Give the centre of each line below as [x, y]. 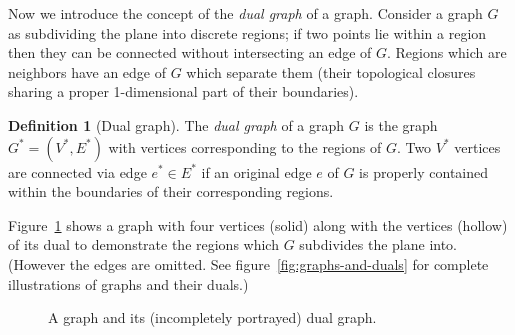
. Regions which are [447, 52]
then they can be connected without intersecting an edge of [190, 52]
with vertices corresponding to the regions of [245, 146]
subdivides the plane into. [378, 244]
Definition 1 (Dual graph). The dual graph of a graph [176, 124]
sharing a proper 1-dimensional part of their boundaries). [183, 91]
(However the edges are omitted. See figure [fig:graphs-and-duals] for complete [248, 263]
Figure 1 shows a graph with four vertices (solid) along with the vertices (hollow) [258, 224]
